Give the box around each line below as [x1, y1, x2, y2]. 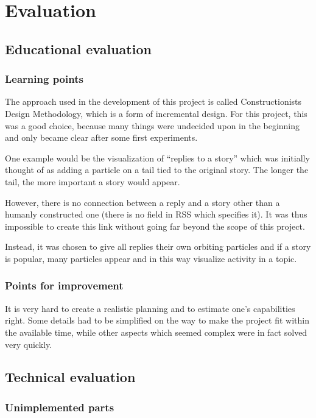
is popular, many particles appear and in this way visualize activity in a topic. [5, 252, 297, 264]
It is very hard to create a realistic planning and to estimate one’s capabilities [5, 302, 295, 314]
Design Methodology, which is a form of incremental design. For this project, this [5, 107, 307, 119]
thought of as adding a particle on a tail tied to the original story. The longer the [5, 163, 309, 176]
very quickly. [5, 338, 52, 350]
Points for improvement [5, 278, 124, 293]
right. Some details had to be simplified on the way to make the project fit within [5, 314, 309, 327]
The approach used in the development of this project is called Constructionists [5, 95, 302, 108]
